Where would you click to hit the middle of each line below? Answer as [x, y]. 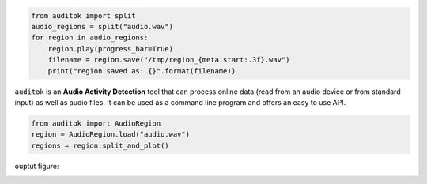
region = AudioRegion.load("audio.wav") [110, 135]
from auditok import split [83, 15]
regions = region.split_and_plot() [100, 145]
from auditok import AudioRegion [96, 123]
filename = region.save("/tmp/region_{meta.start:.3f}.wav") [169, 60]
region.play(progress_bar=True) [111, 49]
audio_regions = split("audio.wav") [102, 26]
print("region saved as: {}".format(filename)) [142, 71]
